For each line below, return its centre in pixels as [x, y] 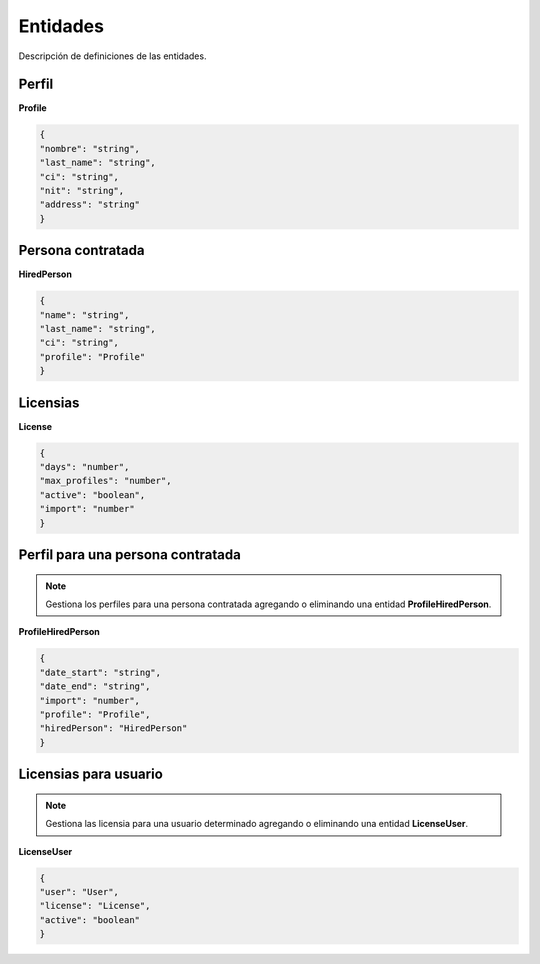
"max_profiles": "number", [105, 481]
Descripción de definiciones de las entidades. [112, 56]
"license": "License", [95, 906]
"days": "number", [84, 467]
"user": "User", [79, 891]
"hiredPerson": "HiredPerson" [113, 728]
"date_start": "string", [100, 672]
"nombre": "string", [89, 148]
